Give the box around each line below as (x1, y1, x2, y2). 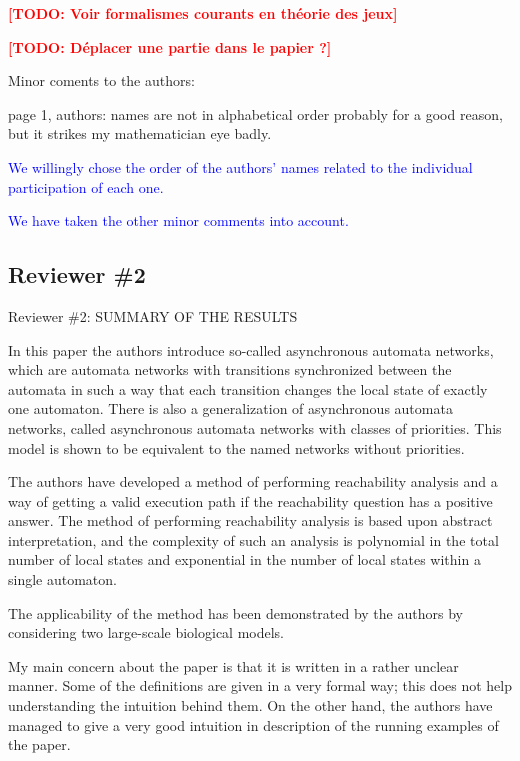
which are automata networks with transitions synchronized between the (8, 359, 452, 380)
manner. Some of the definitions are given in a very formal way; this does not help (8, 675, 512, 696)
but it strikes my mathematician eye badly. (8, 123, 272, 144)
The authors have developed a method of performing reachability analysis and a (8, 471, 498, 492)
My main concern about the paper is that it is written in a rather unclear (8, 655, 459, 676)
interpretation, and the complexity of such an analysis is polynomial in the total (8, 529, 499, 550)
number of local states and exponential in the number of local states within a (8, 549, 481, 570)
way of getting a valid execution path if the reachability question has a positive (8, 490, 493, 511)
